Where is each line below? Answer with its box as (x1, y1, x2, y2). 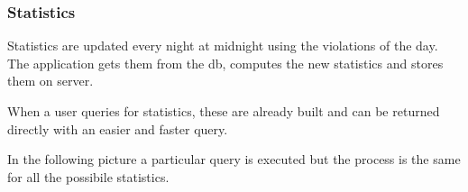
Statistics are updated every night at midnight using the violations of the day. (7, 36, 438, 55)
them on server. (7, 71, 94, 90)
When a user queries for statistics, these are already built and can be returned (7, 102, 440, 120)
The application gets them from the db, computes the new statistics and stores (7, 53, 444, 72)
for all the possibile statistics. (7, 167, 170, 186)
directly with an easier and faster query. (7, 119, 228, 138)
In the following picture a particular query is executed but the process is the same (7, 150, 461, 169)
